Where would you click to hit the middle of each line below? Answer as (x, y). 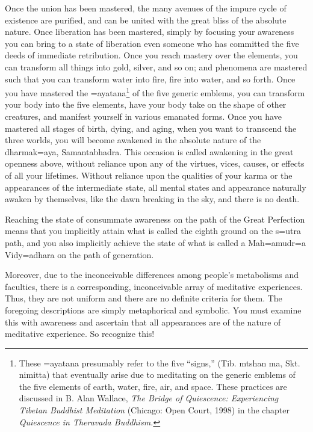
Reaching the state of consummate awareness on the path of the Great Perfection (155, 219)
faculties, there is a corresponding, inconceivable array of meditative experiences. (154, 286)
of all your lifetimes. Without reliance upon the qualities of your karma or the (149, 175)
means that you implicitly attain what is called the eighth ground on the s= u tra (153, 231)
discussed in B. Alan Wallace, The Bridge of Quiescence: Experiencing (149, 398)
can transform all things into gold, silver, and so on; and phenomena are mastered (156, 66)
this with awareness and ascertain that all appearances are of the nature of (143, 322)
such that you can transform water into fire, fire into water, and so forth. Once (150, 79)
